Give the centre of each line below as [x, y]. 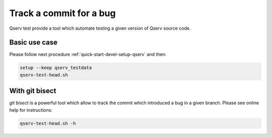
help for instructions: [31, 110]
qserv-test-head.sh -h [48, 123]
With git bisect [33, 91]
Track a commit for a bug [62, 13]
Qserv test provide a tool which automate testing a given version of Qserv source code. [100, 28]
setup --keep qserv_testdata [56, 68]
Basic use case [33, 43]
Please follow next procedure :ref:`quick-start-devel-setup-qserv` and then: [88, 54]
